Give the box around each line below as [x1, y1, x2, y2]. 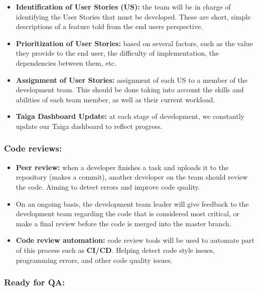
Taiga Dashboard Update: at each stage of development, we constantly [16, 111, 244, 121]
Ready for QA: [4, 276, 65, 288]
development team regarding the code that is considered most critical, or [16, 208, 240, 219]
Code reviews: [4, 142, 62, 155]
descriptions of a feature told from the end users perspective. [16, 21, 203, 32]
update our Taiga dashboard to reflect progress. [16, 120, 163, 131]
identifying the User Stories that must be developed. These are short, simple [16, 11, 251, 22]
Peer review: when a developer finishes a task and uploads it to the [16, 162, 229, 172]
